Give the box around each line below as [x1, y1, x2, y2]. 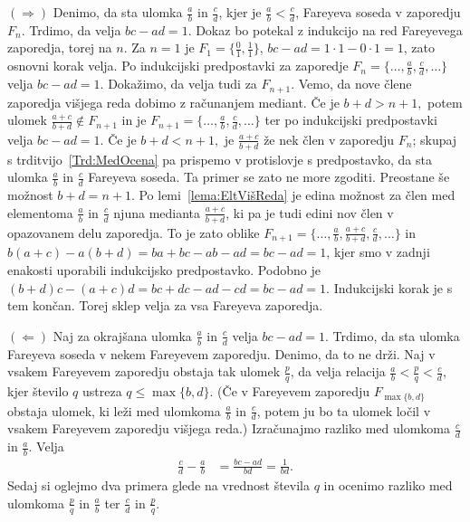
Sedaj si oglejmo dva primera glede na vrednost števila [7, 476, 311, 495]
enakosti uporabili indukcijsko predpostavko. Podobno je [7, 261, 321, 280]
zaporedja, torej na [7, 38, 112, 57]
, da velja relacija [290, 362, 386, 381]
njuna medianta [113, 203, 201, 222]
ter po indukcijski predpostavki [264, 110, 437, 129]
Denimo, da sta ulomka [53, 3, 183, 21]
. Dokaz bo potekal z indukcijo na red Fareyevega [187, 20, 463, 39]
